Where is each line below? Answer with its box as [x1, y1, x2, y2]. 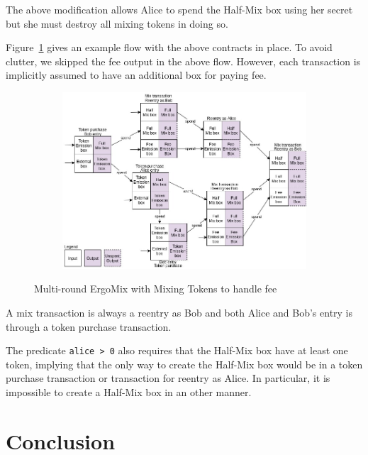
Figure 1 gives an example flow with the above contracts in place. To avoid [6, 40, 333, 55]
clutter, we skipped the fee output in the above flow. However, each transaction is [6, 53, 361, 68]
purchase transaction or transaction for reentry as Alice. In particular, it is [6, 371, 330, 385]
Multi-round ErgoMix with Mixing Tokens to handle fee [34, 281, 277, 296]
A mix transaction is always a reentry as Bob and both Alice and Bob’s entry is [6, 305, 353, 319]
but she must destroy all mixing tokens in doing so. [6, 16, 228, 31]
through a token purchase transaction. [6, 319, 172, 334]
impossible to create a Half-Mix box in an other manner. [6, 384, 252, 399]
